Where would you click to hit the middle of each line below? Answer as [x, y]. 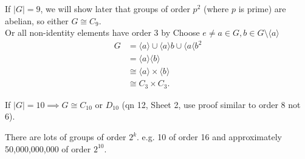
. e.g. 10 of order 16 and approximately [209, 137]
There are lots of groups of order [66, 137]
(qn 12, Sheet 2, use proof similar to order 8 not [211, 104]
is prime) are [262, 8]
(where [216, 8]
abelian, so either [37, 20]
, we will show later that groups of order [115, 8]
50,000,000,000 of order [48, 148]
